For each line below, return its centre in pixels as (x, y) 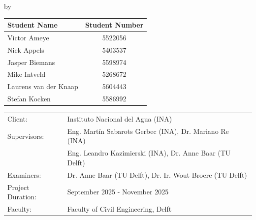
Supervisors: (26, 136)
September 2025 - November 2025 (118, 192)
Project (18, 187)
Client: (17, 119)
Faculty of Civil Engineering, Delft (119, 209)
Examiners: (24, 174)
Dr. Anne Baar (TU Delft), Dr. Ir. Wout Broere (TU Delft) (157, 174)
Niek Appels (26, 49)
